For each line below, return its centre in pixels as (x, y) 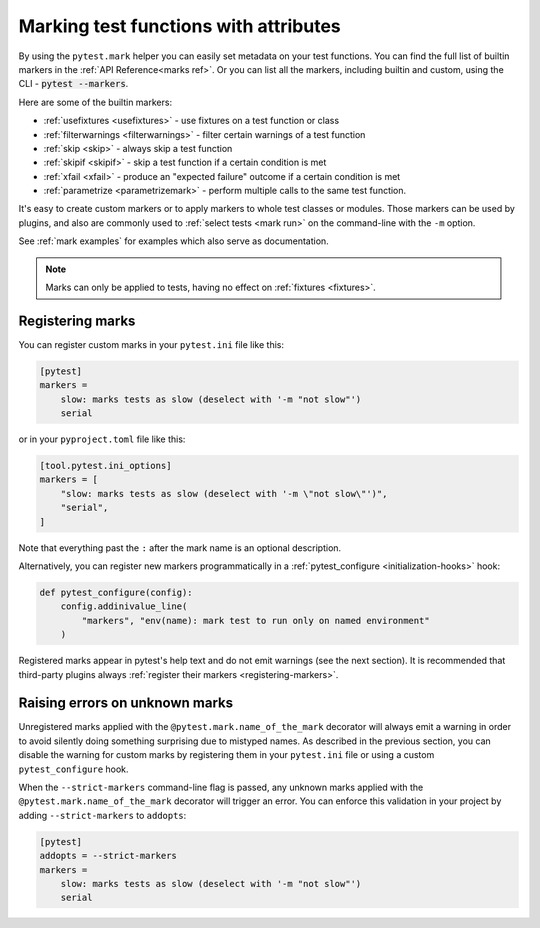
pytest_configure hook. (73, 769)
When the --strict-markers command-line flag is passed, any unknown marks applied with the (221, 787)
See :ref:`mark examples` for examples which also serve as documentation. (173, 241)
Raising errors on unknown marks (126, 703)
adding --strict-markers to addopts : (102, 815)
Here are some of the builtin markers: (95, 102)
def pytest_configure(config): (116, 592)
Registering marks (77, 320)
